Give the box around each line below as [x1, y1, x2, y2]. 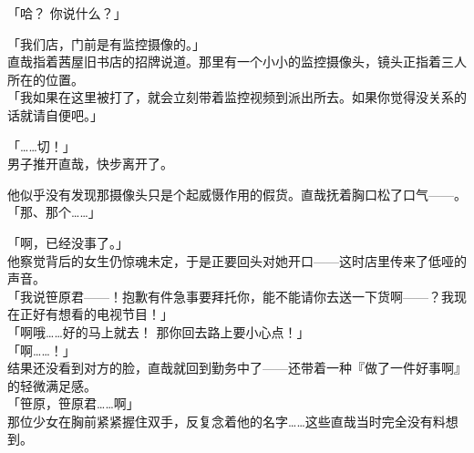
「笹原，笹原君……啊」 [7, 394, 139, 413]
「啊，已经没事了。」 [7, 232, 129, 252]
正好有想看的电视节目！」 [19, 304, 173, 324]
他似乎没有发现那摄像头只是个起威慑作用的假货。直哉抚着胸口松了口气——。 [7, 184, 467, 203]
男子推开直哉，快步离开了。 [7, 154, 173, 173]
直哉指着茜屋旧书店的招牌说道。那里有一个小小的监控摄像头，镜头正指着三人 [7, 52, 467, 71]
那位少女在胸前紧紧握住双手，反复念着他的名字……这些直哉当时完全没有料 [7, 411, 446, 430]
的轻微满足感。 [7, 376, 97, 395]
